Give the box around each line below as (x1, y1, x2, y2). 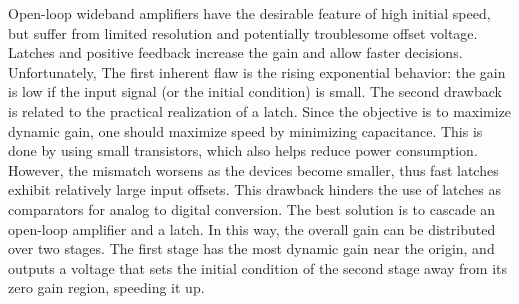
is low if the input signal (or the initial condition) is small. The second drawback (8, 81, 502, 102)
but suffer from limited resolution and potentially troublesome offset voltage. (8, 22, 478, 43)
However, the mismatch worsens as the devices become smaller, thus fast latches (8, 159, 499, 180)
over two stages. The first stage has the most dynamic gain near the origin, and (8, 238, 495, 259)
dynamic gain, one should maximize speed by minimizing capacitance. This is (8, 120, 483, 141)
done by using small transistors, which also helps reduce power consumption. (8, 140, 478, 161)
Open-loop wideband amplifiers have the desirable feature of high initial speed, (8, 3, 491, 23)
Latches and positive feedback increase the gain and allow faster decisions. (8, 42, 463, 63)
